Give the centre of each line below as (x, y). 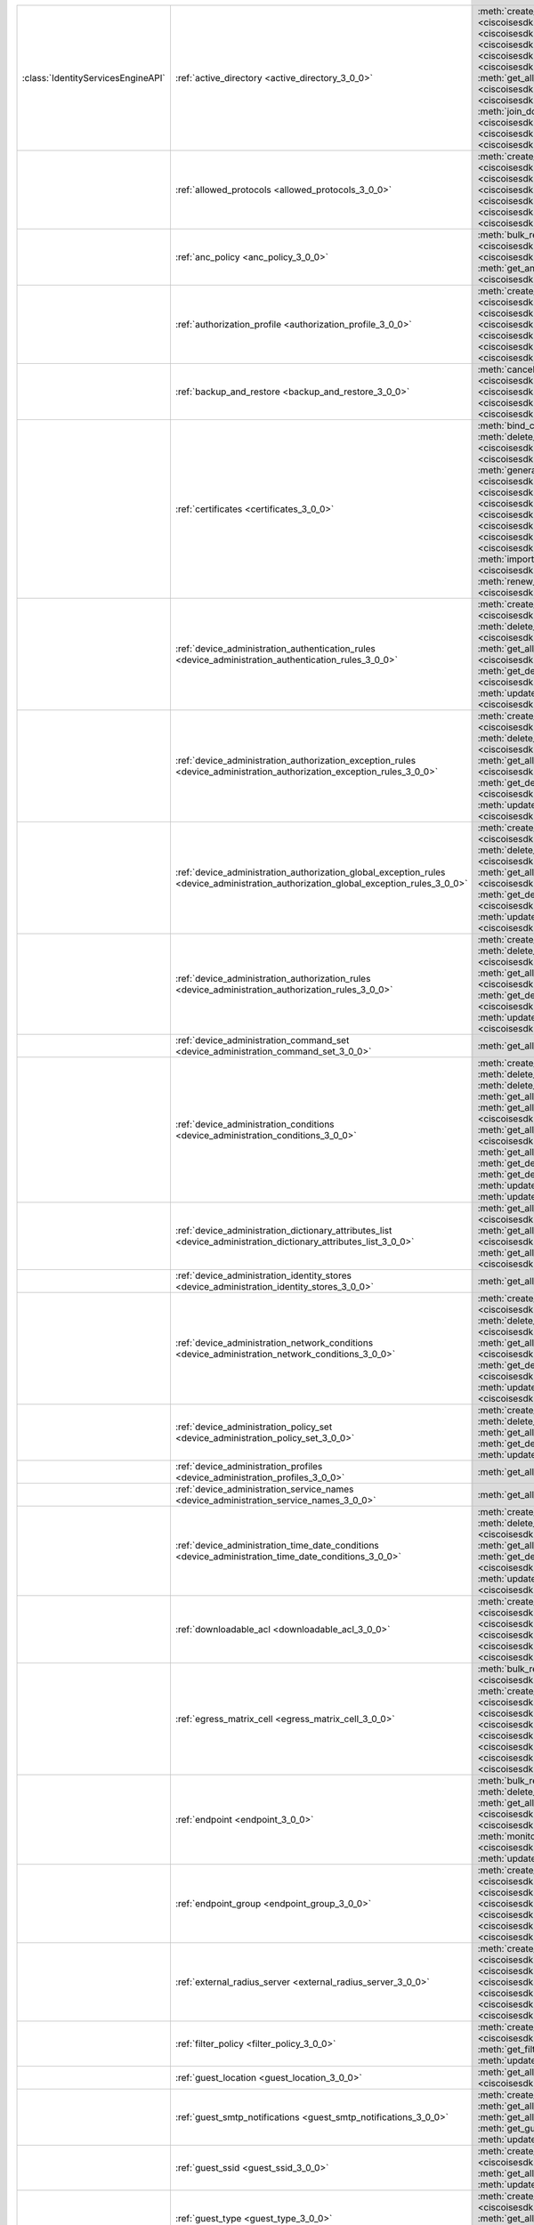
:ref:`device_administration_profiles (249, 1466)
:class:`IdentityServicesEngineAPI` (93, 78)
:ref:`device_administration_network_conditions (274, 1343)
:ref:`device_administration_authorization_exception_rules (295, 761)
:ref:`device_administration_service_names (264, 1489)
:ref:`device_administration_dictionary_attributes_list (283, 1230)
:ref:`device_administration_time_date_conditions (277, 1545)
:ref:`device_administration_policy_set (254, 1427)
